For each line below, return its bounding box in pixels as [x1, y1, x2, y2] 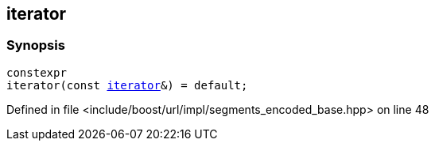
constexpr [6, 66, 67, 79]
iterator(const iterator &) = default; [6, 78, 248, 92]
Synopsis [6, 37, 65, 54]
